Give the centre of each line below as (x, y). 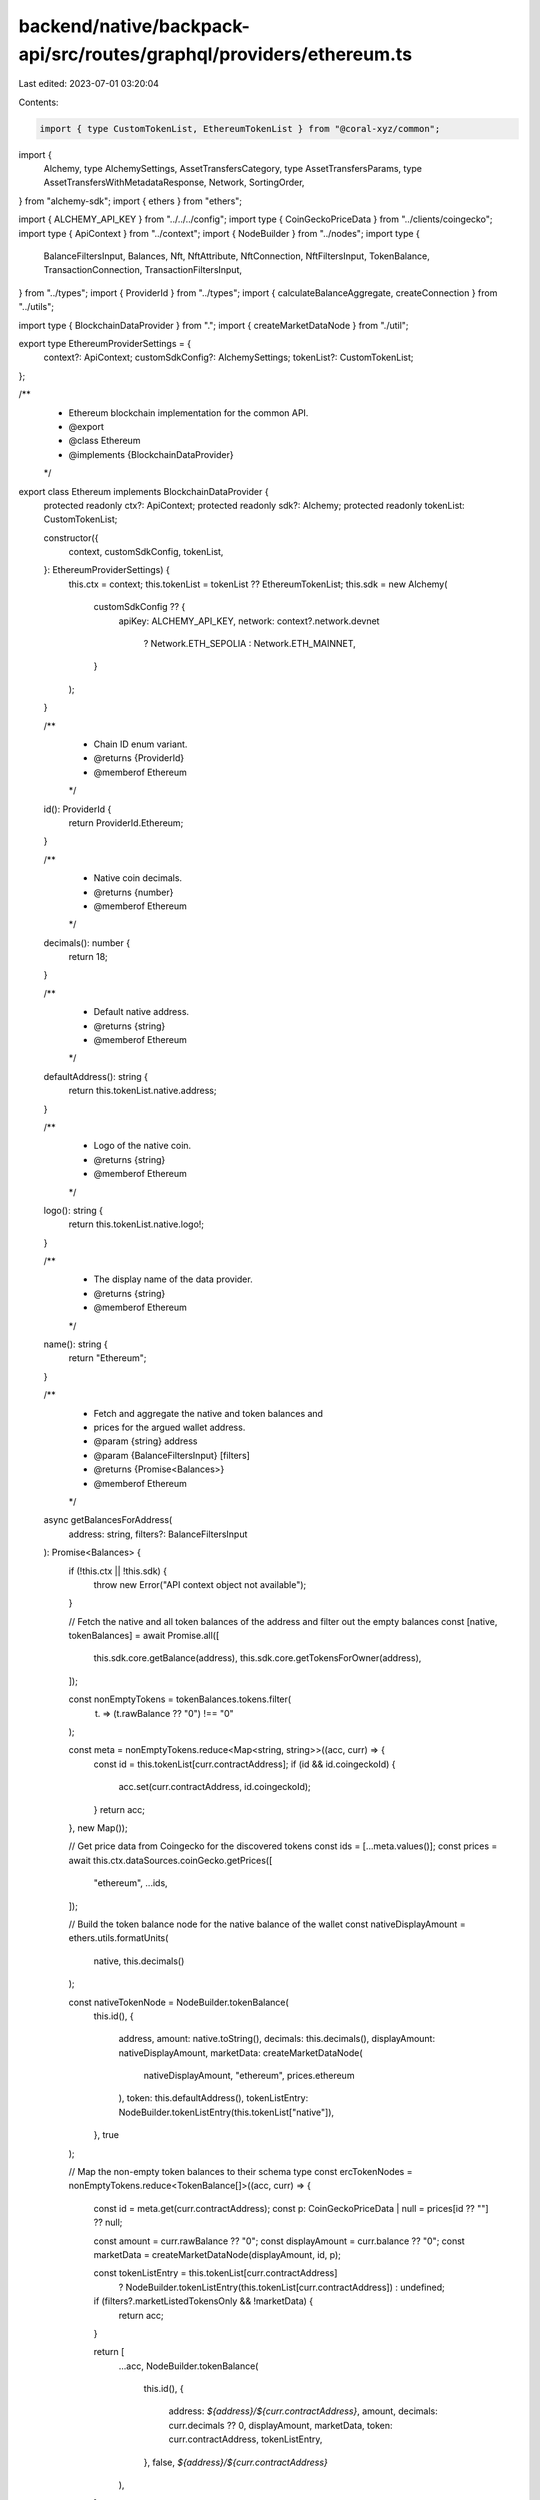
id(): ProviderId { (77, 809)
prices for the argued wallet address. (169, 1427)
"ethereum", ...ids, (131, 1883)
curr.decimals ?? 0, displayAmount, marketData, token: (281, 2425)
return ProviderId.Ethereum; (126, 822)
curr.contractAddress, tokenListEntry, (245, 2439)
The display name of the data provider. (173, 1279)
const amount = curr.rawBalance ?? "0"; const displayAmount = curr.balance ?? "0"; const (279, 2241)
